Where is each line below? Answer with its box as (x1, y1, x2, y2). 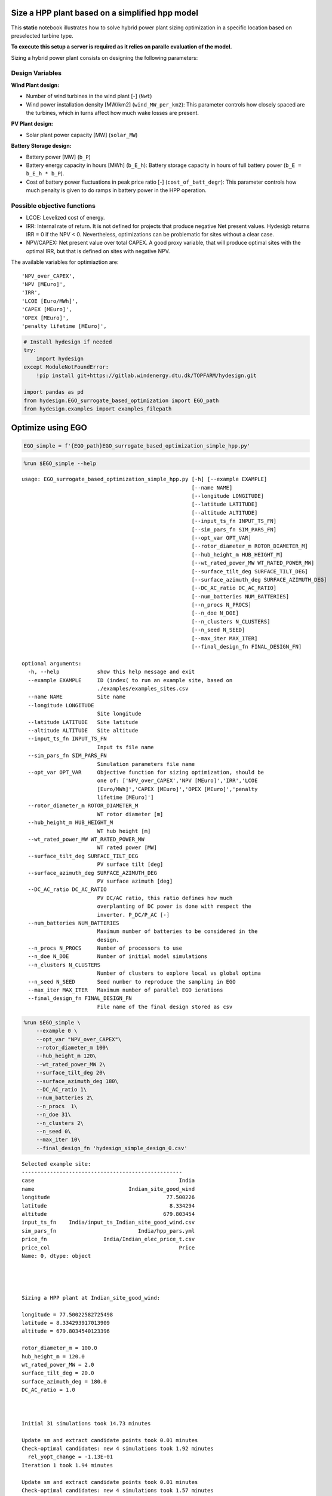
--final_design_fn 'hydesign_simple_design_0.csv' (36, 1145, 187, 1151)
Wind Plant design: (11, 81, 60, 89)
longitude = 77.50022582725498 (21, 1311, 113, 1318)
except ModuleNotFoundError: (23, 364, 109, 370)
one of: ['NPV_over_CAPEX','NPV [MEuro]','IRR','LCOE (97, 777, 258, 784)
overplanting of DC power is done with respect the (97, 903, 252, 910)
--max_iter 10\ (36, 1136, 81, 1143)
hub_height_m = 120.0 (21, 1353, 85, 1360)
